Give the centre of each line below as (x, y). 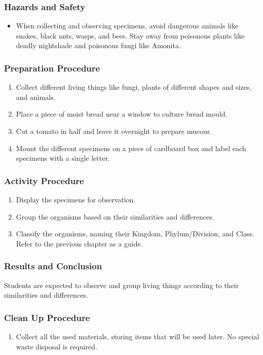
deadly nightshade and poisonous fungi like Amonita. (98, 45)
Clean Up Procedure (47, 317)
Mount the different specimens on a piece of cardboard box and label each (131, 148)
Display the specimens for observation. (76, 199)
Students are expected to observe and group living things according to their (122, 285)
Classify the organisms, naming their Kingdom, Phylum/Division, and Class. (135, 234)
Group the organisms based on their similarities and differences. (115, 216)
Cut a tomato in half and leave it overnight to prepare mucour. (114, 131)
